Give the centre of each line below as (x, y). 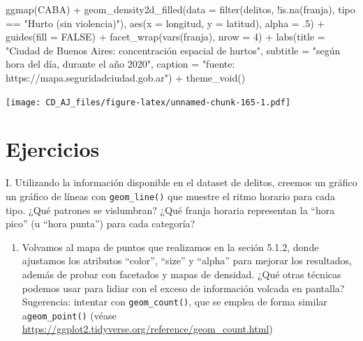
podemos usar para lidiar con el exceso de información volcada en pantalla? (183, 288)
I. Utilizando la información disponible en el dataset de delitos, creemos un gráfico (181, 182)
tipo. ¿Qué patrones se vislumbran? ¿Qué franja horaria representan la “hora (170, 210)
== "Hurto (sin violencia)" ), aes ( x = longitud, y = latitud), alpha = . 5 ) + (165, 23)
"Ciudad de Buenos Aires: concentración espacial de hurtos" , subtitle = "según (173, 50)
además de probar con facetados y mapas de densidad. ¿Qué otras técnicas (181, 274)
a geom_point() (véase (69, 315)
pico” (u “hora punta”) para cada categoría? (101, 223)
